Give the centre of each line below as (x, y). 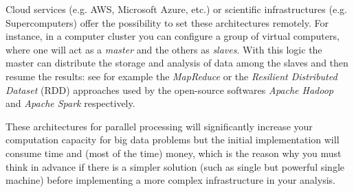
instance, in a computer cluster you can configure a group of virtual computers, (173, 36)
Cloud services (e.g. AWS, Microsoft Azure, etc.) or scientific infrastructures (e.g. (176, 9)
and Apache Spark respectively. (70, 103)
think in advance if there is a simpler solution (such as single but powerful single (175, 166)
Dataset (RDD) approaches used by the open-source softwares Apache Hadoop (169, 89)
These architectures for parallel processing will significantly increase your (159, 126)
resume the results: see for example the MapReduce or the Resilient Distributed (172, 76)
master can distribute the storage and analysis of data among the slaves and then (177, 63)
